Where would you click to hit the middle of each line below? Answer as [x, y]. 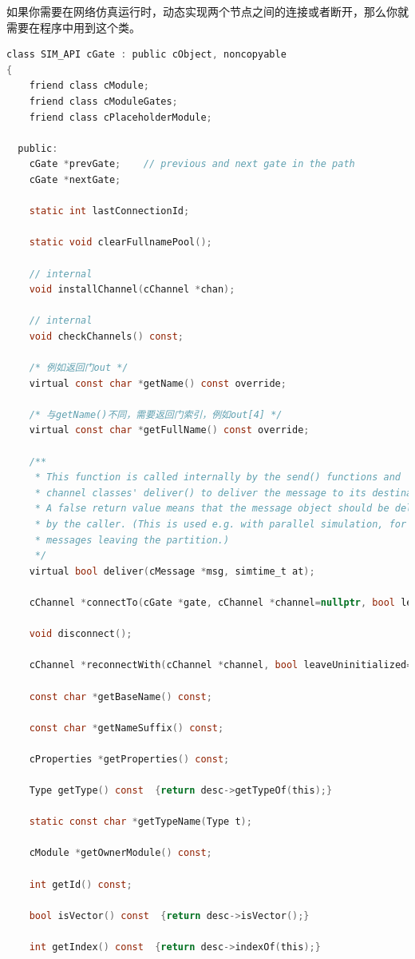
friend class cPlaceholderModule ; [121, 117]
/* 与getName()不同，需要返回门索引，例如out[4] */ [156, 414]
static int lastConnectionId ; [109, 211]
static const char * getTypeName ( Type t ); [140, 822]
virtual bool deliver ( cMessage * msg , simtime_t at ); [172, 571]
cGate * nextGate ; [75, 179]
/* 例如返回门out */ [79, 368]
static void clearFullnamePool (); [121, 243]
